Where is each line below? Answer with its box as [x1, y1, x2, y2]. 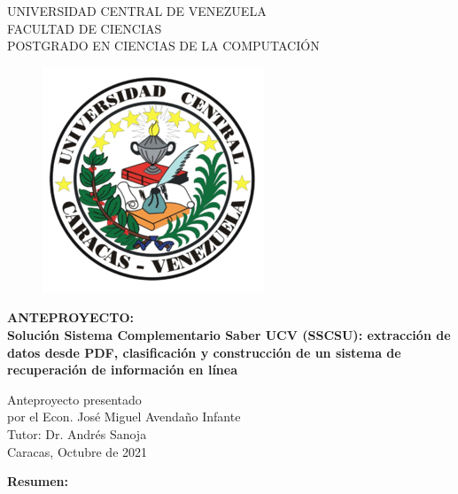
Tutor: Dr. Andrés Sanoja [7, 424, 147, 443]
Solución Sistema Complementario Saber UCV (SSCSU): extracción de [7, 325, 451, 343]
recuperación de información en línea [7, 360, 238, 379]
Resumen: [7, 472, 68, 490]
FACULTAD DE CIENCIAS [7, 19, 162, 37]
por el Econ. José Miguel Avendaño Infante [7, 407, 241, 426]
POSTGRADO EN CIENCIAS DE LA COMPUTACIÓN [7, 36, 320, 55]
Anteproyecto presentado [7, 390, 142, 408]
